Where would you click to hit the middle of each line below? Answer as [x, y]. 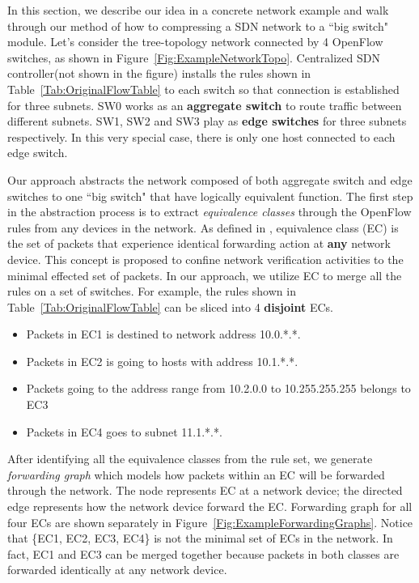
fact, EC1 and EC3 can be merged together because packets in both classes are [203, 553]
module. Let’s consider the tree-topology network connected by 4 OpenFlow [195, 42]
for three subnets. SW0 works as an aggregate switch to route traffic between [205, 105]
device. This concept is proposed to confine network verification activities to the [205, 259]
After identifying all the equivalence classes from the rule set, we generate [190, 459]
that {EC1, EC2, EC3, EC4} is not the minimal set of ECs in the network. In [200, 538]
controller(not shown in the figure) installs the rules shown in [159, 73]
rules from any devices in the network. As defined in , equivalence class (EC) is [203, 227]
